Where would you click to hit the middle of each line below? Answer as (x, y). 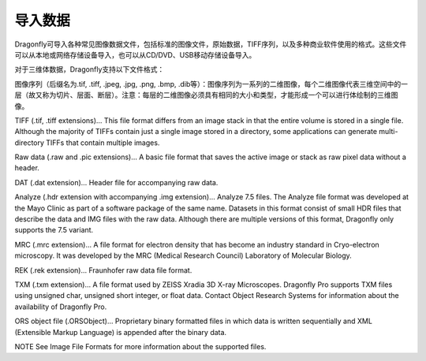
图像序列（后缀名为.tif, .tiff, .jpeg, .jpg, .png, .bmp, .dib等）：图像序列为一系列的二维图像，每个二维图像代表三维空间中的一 (211, 84)
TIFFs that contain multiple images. (103, 143)
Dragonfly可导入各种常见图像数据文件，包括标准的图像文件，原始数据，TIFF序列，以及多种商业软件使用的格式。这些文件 (211, 44)
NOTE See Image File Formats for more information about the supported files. (140, 346)
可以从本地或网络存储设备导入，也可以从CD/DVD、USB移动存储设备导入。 (135, 54)
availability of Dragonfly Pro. (61, 307)
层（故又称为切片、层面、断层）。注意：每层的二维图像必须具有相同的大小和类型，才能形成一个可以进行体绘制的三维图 (206, 95)
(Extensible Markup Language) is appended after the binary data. (121, 332)
